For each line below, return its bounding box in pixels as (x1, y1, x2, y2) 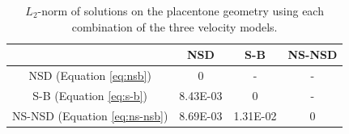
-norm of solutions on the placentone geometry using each (37, 2, 324, 19)
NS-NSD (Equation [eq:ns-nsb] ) (12, 107, 168, 124)
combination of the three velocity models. (71, 18, 278, 35)
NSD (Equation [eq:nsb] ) (28, 67, 151, 84)
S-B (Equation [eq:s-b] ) (32, 86, 147, 103)
